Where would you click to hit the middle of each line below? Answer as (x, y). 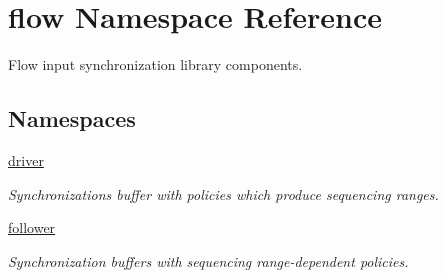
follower (32, 227)
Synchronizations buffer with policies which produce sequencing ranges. (223, 193)
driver (26, 159)
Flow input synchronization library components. (155, 64)
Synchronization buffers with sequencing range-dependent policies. (208, 260)
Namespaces (72, 118)
